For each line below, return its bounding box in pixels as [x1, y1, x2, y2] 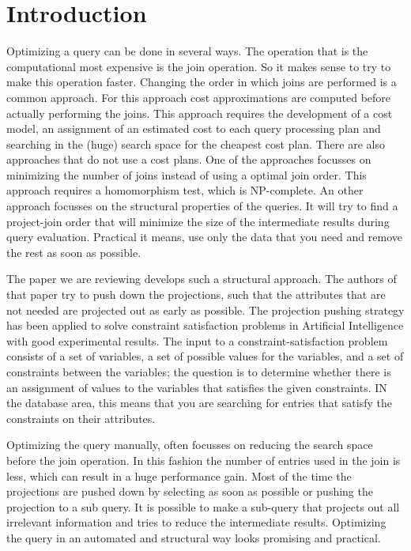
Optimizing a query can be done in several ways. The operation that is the [6, 43, 368, 59]
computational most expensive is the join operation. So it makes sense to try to [6, 58, 391, 74]
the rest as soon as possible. [6, 243, 141, 260]
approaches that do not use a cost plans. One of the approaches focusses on [6, 151, 371, 168]
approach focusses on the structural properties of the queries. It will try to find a [6, 198, 398, 214]
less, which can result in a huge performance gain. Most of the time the [6, 467, 352, 484]
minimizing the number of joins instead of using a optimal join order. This [6, 166, 367, 183]
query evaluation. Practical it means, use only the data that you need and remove [6, 228, 402, 245]
